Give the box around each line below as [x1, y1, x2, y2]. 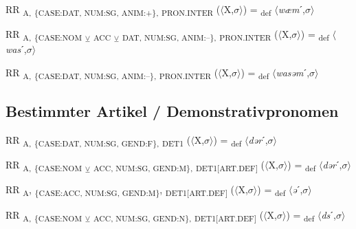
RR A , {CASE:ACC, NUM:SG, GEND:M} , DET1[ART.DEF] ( [5, 182, 234, 199]
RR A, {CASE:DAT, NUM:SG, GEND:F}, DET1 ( [5, 133, 191, 149]
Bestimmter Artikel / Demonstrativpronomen [5, 100, 339, 122]
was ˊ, [5, 42, 27, 56]
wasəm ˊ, [276, 65, 310, 79]
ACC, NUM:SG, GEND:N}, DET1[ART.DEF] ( [93, 207, 264, 223]
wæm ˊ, [278, 2, 305, 16]
